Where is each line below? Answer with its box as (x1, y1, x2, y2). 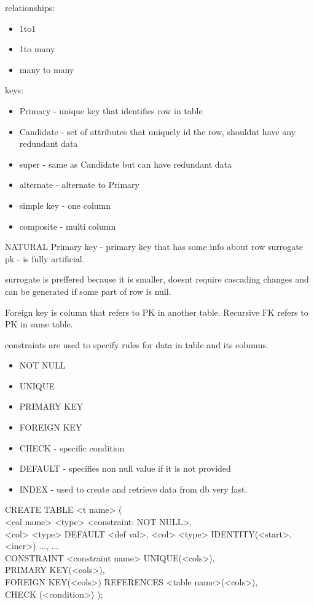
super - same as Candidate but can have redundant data (19, 157, 232, 170)
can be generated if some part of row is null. (5, 284, 171, 297)
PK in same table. (5, 318, 73, 330)
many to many (19, 63, 74, 76)
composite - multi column (19, 219, 116, 232)
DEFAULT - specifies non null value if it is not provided (19, 462, 231, 475)
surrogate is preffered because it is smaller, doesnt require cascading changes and (5, 273, 309, 286)
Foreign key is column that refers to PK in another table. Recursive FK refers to (5, 305, 308, 318)
